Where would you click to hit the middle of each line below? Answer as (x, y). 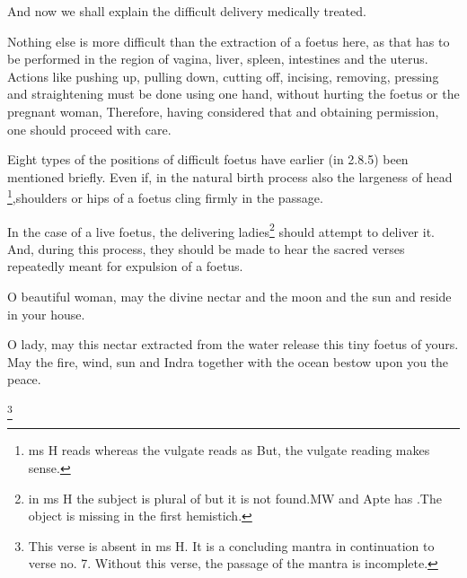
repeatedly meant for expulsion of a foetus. (125, 266)
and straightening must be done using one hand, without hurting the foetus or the (233, 94)
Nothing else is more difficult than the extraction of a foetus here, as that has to (229, 41)
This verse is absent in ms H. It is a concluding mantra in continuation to (231, 545)
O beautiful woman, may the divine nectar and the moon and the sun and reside (229, 297)
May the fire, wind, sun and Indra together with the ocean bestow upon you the (228, 361)
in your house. (46, 314)
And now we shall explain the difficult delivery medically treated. (187, 11)
